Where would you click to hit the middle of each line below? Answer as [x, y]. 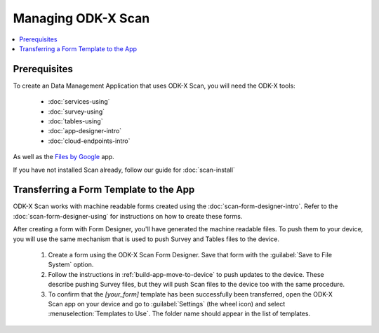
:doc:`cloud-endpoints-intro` [89, 141]
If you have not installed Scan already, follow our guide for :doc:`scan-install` [124, 170]
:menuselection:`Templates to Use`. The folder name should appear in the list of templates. [179, 314]
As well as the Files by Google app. [64, 157]
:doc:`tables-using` [75, 121]
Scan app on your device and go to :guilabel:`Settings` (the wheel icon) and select [167, 304]
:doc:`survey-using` [77, 111]
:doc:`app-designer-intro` [85, 131]
